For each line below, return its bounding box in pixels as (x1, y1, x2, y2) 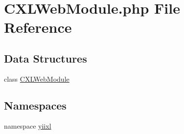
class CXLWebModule (4, 73, 69, 84)
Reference (4, 17, 72, 37)
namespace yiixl (4, 120, 51, 131)
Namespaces (4, 97, 67, 112)
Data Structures (4, 50, 87, 66)
